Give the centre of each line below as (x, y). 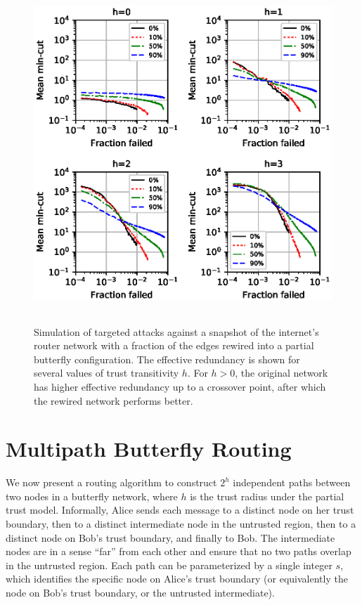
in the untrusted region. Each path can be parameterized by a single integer (169, 565)
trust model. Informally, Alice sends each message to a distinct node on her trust (180, 510)
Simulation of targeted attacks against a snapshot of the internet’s (176, 331)
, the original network (282, 373)
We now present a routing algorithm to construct (111, 482)
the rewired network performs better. (114, 400)
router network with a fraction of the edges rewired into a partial (174, 345)
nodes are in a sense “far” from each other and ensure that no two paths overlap (179, 551)
